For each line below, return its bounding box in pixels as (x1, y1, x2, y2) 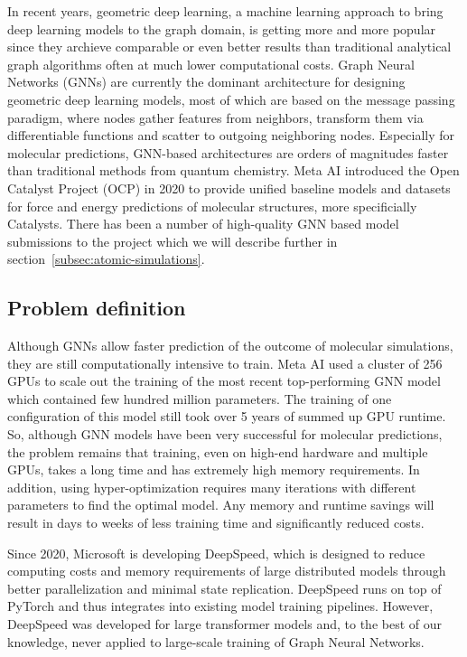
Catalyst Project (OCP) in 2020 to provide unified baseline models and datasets (7, 178, 451, 197)
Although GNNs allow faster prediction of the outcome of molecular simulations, (7, 336, 453, 355)
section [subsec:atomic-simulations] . (7, 249, 205, 268)
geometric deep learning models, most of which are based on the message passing (7, 89, 455, 108)
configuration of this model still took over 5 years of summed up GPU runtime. (7, 407, 446, 426)
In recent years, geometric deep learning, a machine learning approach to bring (7, 2, 444, 20)
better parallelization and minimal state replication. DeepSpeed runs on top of (7, 578, 442, 597)
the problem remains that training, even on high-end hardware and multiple (7, 442, 428, 461)
